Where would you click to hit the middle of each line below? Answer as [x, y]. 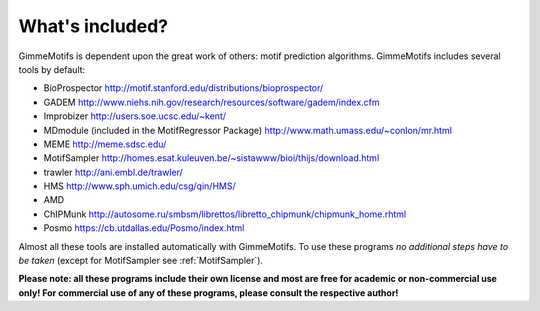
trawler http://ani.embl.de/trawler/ [113, 172]
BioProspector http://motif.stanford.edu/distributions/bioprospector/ [183, 88]
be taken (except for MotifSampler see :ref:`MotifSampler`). [141, 261]
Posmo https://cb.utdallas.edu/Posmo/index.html [144, 228]
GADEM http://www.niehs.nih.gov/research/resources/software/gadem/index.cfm [211, 102]
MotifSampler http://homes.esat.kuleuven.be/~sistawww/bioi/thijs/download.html [211, 158]
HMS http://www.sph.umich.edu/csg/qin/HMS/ [139, 186]
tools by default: [52, 69]
